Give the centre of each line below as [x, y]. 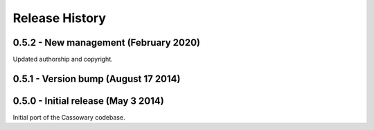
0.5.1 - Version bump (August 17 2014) [97, 78]
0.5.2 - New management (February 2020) [107, 43]
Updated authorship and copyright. [63, 59]
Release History [60, 18]
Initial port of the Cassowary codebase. [69, 117]
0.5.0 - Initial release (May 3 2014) [88, 101]
